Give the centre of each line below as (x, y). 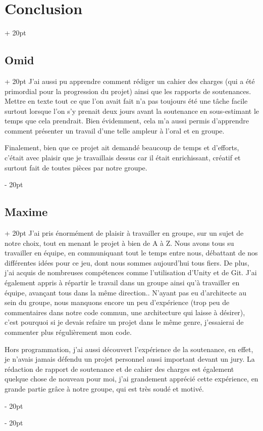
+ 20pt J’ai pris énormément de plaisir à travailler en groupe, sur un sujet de (124, 233)
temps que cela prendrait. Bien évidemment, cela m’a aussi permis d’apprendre (127, 121)
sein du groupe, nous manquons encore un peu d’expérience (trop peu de (117, 302)
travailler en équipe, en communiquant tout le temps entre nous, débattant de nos (131, 253)
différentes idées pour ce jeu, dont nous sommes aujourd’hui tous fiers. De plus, (127, 262)
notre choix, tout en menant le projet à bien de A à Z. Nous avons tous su (119, 243)
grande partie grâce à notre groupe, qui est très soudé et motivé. (104, 388)
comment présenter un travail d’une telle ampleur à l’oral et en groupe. (115, 130)
